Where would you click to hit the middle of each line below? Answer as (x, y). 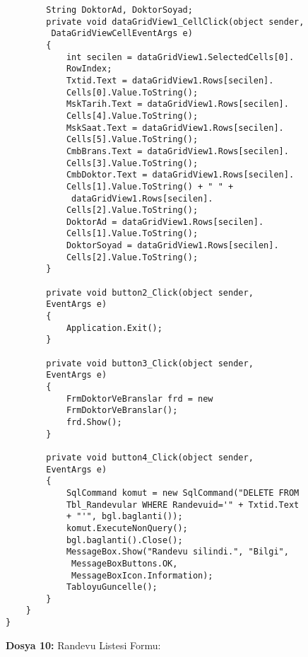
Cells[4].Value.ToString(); (132, 116)
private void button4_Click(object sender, (150, 457)
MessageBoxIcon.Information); (142, 575)
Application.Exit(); (114, 328)
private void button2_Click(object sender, (150, 292)
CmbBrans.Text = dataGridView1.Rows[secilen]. (177, 151)
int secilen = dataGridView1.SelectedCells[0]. (180, 57)
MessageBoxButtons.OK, (125, 563)
